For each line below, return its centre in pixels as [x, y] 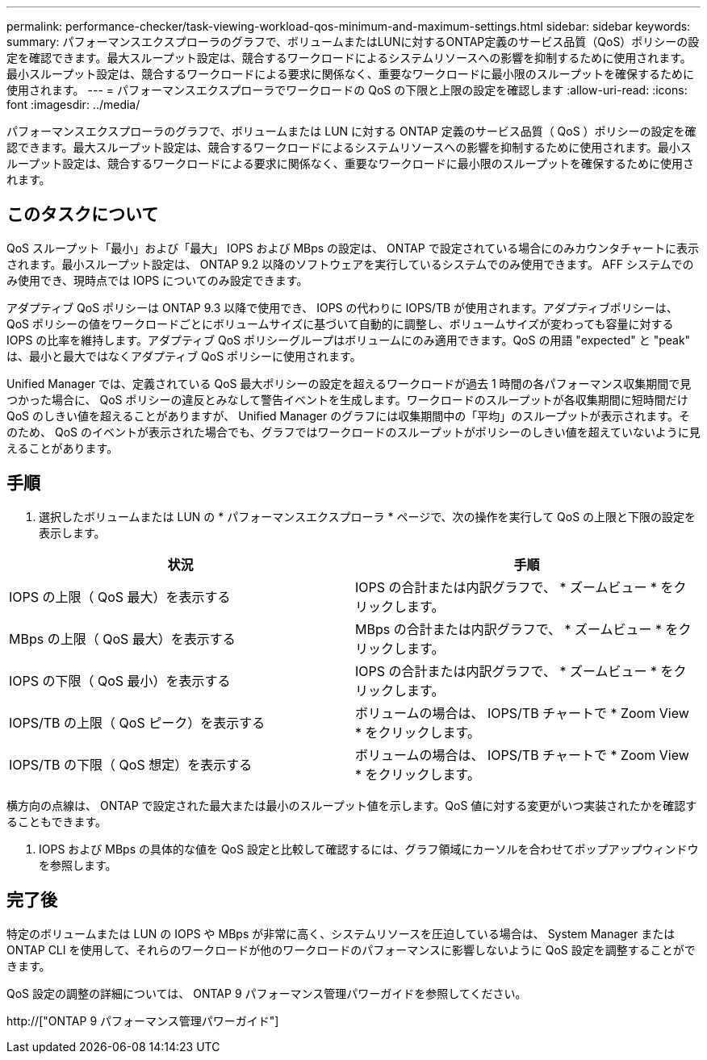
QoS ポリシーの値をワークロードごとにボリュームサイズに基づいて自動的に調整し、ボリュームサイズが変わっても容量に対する [340, 323]
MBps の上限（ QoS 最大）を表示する [122, 639]
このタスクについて [83, 215]
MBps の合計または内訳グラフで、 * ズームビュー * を [517, 629]
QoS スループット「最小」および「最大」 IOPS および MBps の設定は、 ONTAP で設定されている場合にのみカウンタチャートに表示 [353, 248]
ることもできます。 [57, 821]
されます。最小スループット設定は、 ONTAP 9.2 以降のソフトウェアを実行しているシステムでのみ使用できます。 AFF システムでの [350, 264]
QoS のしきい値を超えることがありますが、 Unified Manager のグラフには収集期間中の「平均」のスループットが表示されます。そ [348, 415]
